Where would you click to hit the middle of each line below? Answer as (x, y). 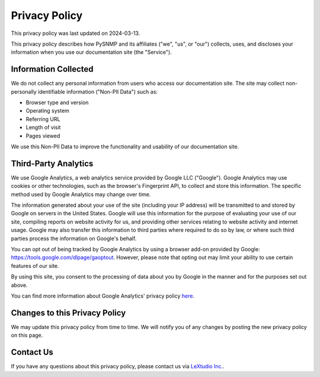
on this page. (27, 336)
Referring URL (43, 119)
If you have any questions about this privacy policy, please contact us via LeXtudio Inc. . (118, 366)
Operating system (47, 111)
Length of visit (43, 127)
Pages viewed (43, 136)
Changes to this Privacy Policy (68, 313)
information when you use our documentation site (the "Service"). (91, 52)
